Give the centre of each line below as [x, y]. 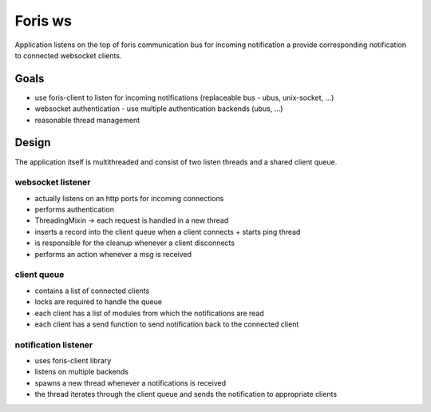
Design [33, 143]
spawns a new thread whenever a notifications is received [130, 382]
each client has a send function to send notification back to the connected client [167, 324]
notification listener [54, 345]
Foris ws [43, 21]
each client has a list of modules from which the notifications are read [150, 313]
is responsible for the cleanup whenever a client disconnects [135, 243]
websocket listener [53, 182]
